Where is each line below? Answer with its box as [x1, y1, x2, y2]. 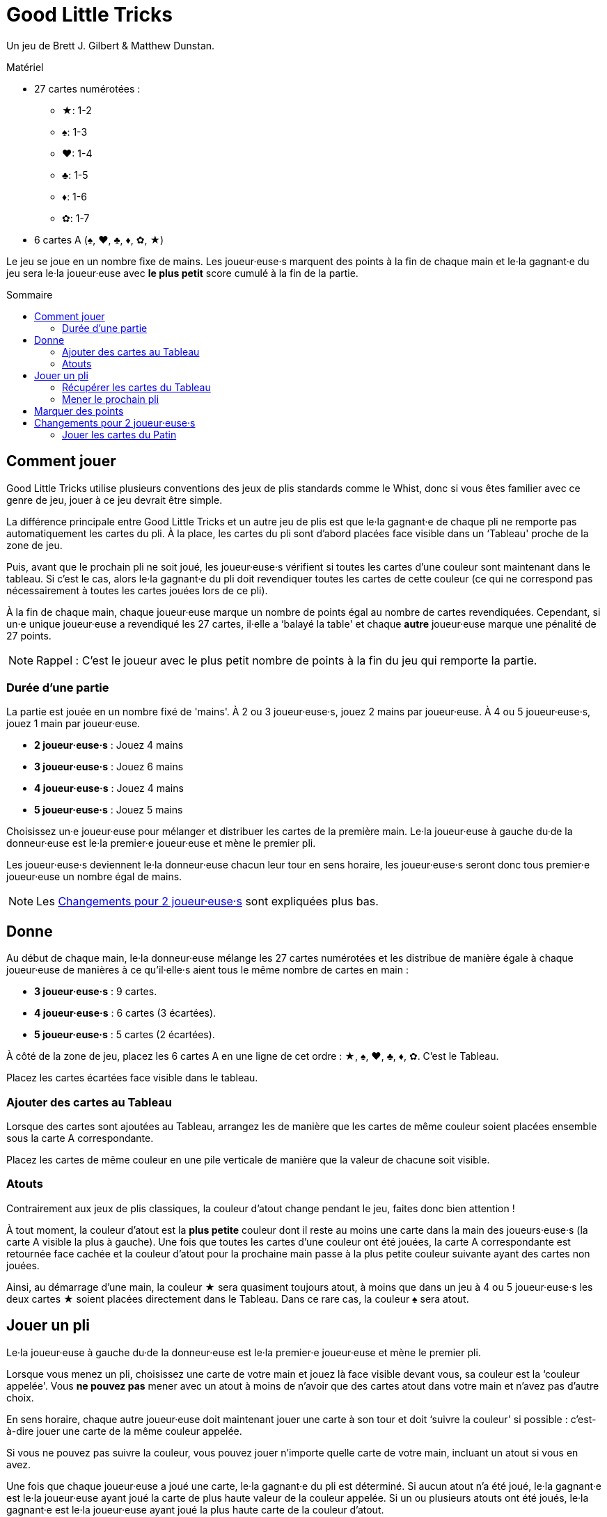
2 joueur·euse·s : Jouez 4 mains [34, 739, 184, 752]
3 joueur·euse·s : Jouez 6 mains [34, 761, 184, 773]
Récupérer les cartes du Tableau [62, 381, 211, 393]
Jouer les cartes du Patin [62, 428, 177, 440]
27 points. [6, 629, 52, 642]
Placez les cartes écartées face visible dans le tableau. [6, 1072, 258, 1084]
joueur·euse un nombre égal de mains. [6, 871, 182, 883]
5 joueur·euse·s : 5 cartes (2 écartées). [34, 1028, 215, 1041]
